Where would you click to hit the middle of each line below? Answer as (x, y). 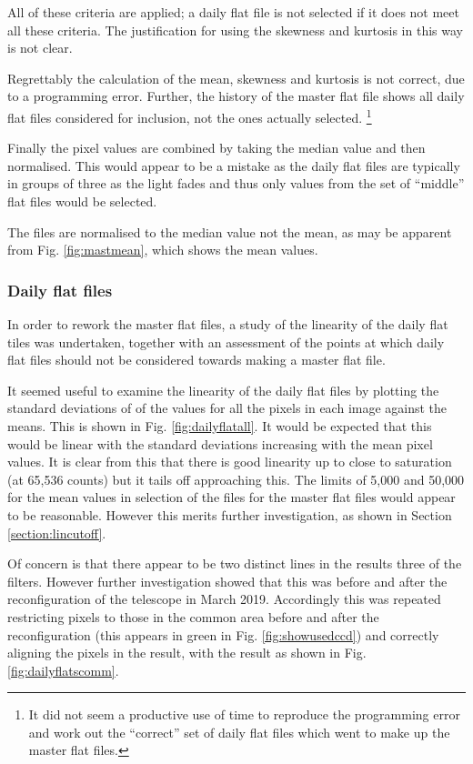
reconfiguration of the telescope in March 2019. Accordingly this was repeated (224, 599)
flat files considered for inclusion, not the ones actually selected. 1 (190, 116)
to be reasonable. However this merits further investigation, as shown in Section (230, 514)
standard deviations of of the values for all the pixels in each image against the (227, 408)
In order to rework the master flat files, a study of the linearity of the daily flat (228, 324)
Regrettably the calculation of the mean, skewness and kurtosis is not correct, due (236, 78)
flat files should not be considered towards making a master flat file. (196, 360)
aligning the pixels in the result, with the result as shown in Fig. (187, 653)
